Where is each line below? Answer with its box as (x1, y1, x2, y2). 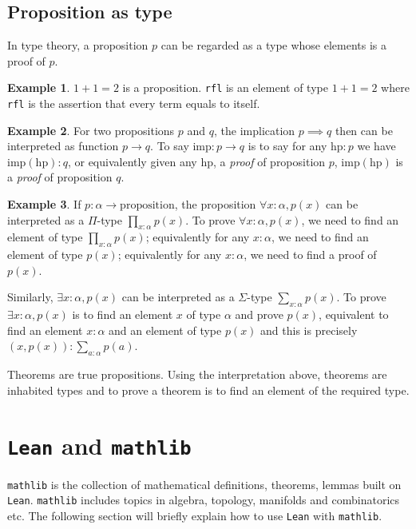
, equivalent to (319, 306, 389, 323)
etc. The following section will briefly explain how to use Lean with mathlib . (7, 507, 382, 523)
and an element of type (109, 321, 222, 338)
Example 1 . (7, 79, 70, 96)
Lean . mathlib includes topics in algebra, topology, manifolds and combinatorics (7, 491, 400, 508)
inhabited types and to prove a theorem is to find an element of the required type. (7, 381, 410, 398)
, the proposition (174, 196, 256, 213)
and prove (235, 306, 283, 323)
